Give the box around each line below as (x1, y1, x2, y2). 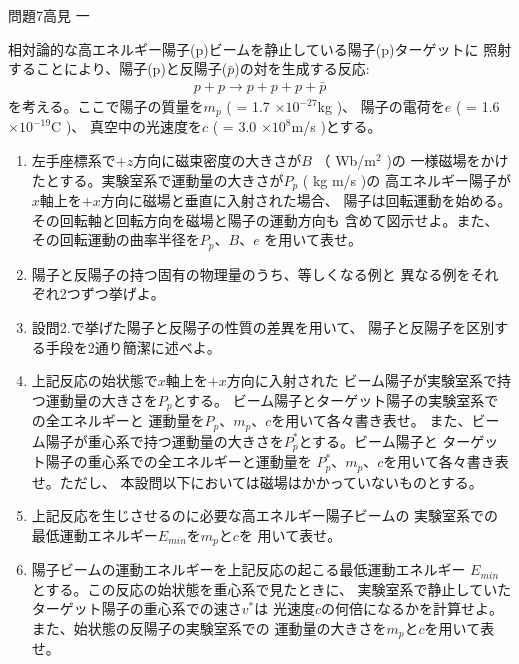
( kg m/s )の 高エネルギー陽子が (302, 169, 511, 190)
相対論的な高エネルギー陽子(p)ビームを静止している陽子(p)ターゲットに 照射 (8, 38, 512, 59)
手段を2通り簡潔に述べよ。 (45, 336, 221, 357)
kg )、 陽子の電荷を (317, 96, 445, 117)
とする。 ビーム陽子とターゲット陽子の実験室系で (172, 389, 499, 410)
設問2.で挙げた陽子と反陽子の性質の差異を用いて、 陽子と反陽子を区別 (31, 316, 495, 337)
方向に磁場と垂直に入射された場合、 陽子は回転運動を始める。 (100, 190, 512, 211)
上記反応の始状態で (31, 370, 158, 391)
